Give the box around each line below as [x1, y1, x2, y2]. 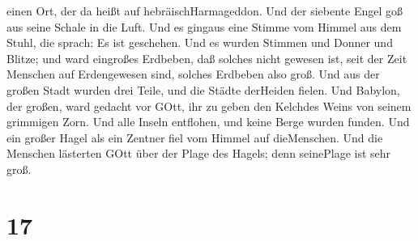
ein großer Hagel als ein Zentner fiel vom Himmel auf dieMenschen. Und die [6, 129, 383, 146]
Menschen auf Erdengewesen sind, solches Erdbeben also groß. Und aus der [6, 66, 380, 82]
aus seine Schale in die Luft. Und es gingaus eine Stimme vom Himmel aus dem [6, 18, 402, 35]
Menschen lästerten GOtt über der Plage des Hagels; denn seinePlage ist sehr [6, 145, 391, 162]
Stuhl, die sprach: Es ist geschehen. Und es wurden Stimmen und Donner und [6, 34, 393, 51]
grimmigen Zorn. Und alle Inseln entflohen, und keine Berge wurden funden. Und [6, 113, 410, 130]
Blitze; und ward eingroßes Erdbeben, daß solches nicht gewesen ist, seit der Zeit [6, 49, 407, 66]
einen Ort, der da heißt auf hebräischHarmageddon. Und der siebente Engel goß [6, 2, 403, 19]
